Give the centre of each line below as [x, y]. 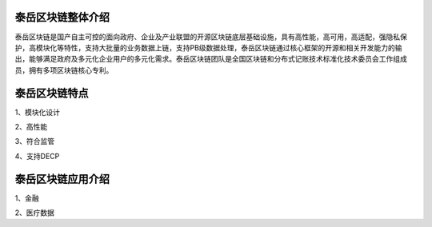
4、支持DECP [37, 156]
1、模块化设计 [37, 112]
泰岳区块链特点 [52, 93]
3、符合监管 [35, 141]
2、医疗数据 [35, 213]
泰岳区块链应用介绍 [62, 179]
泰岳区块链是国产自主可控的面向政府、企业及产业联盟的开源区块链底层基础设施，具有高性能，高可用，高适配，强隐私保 [211, 37]
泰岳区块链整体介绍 [62, 17]
